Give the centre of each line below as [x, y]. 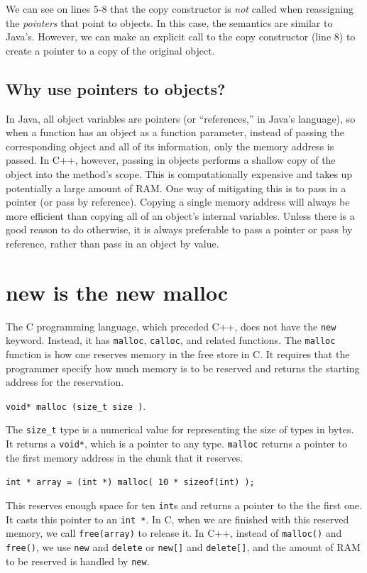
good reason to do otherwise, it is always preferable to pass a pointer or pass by [179, 229]
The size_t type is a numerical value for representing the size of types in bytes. [180, 429]
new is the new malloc [117, 292]
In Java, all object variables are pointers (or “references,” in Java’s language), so [181, 118]
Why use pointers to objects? [116, 88]
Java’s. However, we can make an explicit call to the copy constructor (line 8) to [181, 37]
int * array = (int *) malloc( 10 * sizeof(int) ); [130, 483]
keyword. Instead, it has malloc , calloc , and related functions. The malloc [171, 340]
